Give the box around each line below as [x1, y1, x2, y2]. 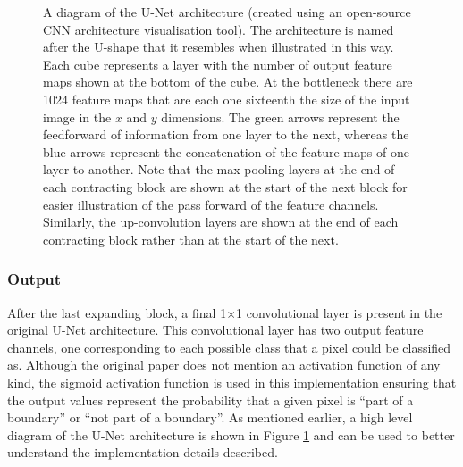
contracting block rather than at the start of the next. [43, 229, 339, 248]
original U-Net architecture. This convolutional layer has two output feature [7, 321, 424, 339]
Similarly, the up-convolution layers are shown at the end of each [43, 213, 399, 231]
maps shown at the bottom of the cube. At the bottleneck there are [43, 72, 413, 91]
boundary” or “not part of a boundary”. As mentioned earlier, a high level [7, 408, 413, 427]
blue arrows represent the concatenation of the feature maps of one [43, 142, 409, 161]
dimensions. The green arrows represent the [161, 107, 400, 126]
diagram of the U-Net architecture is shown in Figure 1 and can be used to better [7, 425, 455, 444]
